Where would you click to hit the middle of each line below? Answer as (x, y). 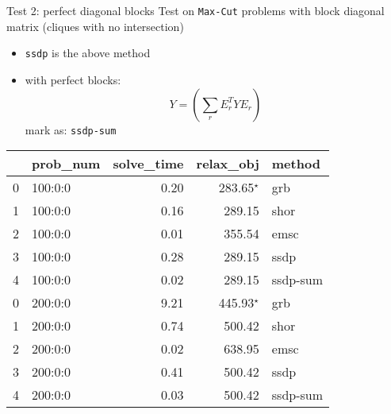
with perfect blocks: (73, 79)
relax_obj (228, 164)
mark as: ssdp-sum (71, 129)
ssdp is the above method (88, 53)
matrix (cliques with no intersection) (95, 26)
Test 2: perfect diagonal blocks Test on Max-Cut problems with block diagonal (195, 10)
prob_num (66, 164)
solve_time (148, 164)
